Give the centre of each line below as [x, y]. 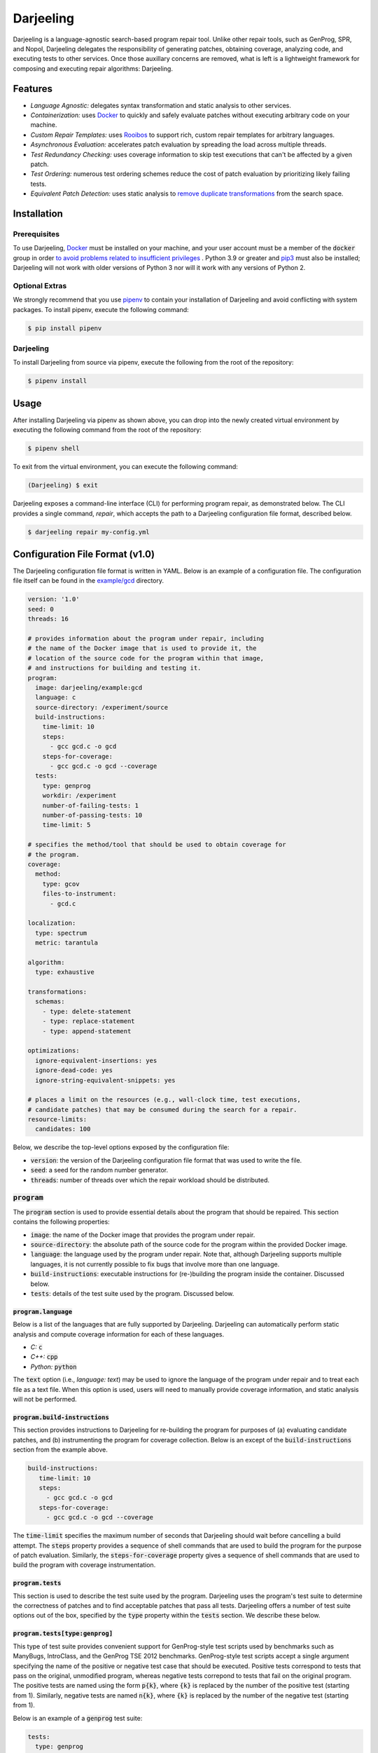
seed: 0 [41, 609]
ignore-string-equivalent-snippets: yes [105, 1080]
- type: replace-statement [89, 1021]
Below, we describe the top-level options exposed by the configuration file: [121, 1147]
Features [33, 89]
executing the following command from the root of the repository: [107, 430]
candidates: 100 [63, 1129]
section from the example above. [60, 1450]
